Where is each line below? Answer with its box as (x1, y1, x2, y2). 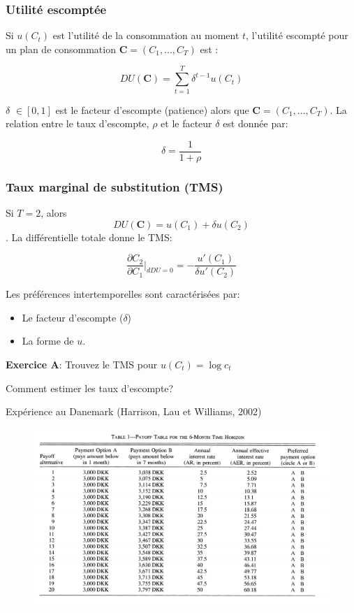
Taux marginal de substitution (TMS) (6, 178, 223, 195)
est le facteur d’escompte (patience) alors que (55, 102, 249, 117)
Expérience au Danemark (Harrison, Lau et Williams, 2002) (6, 404, 262, 419)
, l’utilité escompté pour (246, 28, 348, 43)
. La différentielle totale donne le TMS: (6, 229, 172, 244)
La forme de (22, 333, 74, 348)
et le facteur (161, 116, 212, 131)
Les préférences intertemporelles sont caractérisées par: (6, 287, 240, 301)
